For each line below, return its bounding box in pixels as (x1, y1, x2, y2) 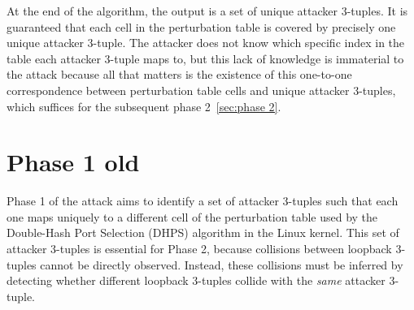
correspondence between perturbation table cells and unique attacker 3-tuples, (7, 81, 396, 98)
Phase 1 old (7, 145, 140, 179)
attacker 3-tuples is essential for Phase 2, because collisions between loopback (7, 240, 392, 257)
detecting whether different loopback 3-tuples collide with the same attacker (7, 272, 386, 289)
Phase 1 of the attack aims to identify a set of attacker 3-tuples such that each (7, 192, 399, 209)
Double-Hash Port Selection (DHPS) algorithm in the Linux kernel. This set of (7, 224, 399, 241)
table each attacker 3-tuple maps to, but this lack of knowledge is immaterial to (7, 50, 404, 67)
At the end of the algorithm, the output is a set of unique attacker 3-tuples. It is (7, 2, 408, 19)
